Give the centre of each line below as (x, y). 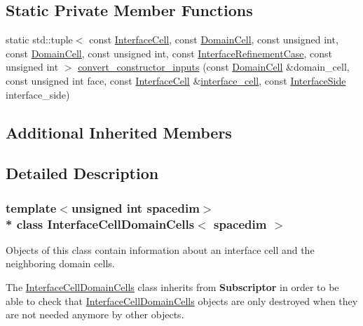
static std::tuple (39, 40)
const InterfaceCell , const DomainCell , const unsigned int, (214, 40)
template (31, 207)
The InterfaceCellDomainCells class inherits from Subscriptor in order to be (172, 287)
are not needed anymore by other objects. (95, 314)
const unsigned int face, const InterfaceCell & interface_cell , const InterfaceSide (176, 80)
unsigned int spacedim (135, 207)
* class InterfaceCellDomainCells (100, 224)
